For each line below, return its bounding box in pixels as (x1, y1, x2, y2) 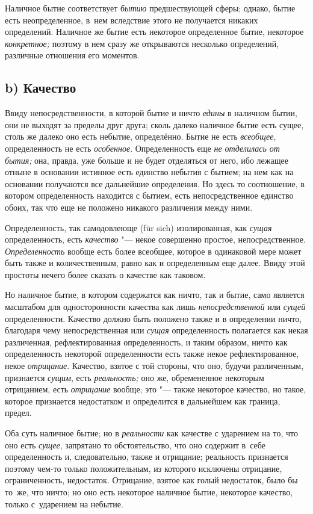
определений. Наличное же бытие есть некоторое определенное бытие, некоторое (5, 25, 304, 38)
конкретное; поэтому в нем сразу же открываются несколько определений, (5, 37, 279, 49)
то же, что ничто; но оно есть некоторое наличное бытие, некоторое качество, (5, 485, 293, 498)
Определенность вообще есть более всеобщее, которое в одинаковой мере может (5, 244, 302, 257)
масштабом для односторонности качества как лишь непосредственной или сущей (5, 300, 306, 313)
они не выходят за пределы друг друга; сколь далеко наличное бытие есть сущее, (5, 118, 304, 131)
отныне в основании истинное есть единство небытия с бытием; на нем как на (5, 166, 294, 178)
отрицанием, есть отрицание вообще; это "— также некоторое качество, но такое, (5, 383, 306, 395)
